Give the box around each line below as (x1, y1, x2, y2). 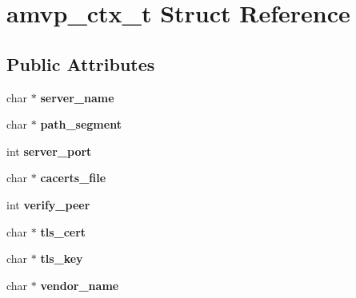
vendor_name (40, 276, 119, 293)
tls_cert (40, 223, 86, 240)
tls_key (40, 250, 83, 267)
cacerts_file (40, 169, 106, 186)
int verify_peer (6, 196, 90, 213)
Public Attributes (6, 51, 155, 76)
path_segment (40, 116, 122, 133)
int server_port (6, 142, 92, 159)
